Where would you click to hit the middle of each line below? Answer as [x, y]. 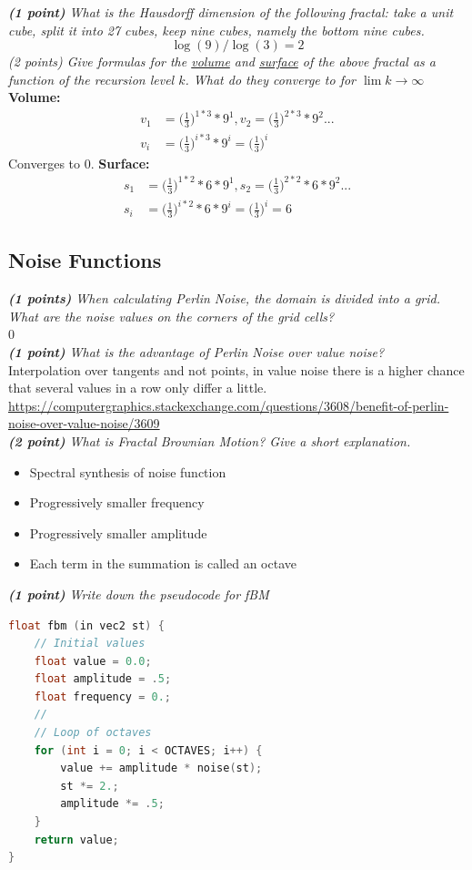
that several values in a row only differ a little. [138, 388]
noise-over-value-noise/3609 [84, 423]
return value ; [76, 839]
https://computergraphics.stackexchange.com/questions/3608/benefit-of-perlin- [229, 405]
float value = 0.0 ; [93, 661]
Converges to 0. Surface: [79, 163]
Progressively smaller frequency [117, 502]
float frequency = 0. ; [103, 696]
